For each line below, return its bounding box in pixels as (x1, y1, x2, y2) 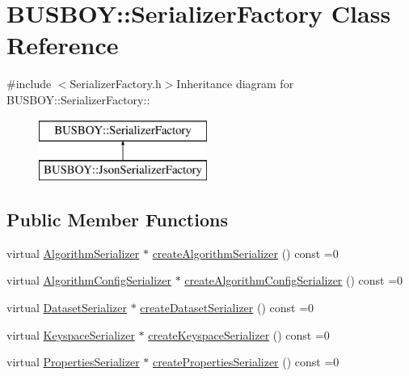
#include (6, 75, 52, 92)
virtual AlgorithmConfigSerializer (6, 272, 171, 289)
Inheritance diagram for (176, 75, 294, 92)
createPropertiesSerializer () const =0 (152, 353, 339, 370)
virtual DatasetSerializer (6, 299, 127, 316)
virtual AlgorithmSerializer (6, 244, 140, 261)
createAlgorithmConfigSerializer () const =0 (184, 272, 403, 289)
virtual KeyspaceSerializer (6, 326, 135, 343)
